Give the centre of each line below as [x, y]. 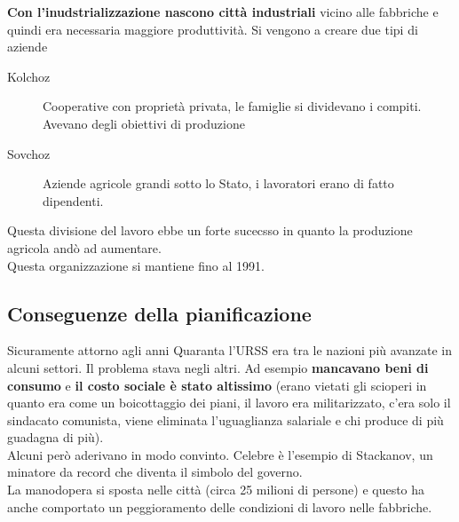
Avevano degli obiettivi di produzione [144, 123]
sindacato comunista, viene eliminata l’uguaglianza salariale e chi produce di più [226, 419]
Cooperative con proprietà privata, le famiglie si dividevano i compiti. [232, 106]
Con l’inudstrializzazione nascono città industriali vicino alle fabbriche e [223, 12]
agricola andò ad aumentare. [84, 247]
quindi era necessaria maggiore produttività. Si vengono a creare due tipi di [213, 29]
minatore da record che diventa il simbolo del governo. [155, 472]
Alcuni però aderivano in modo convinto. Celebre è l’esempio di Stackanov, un [220, 454]
